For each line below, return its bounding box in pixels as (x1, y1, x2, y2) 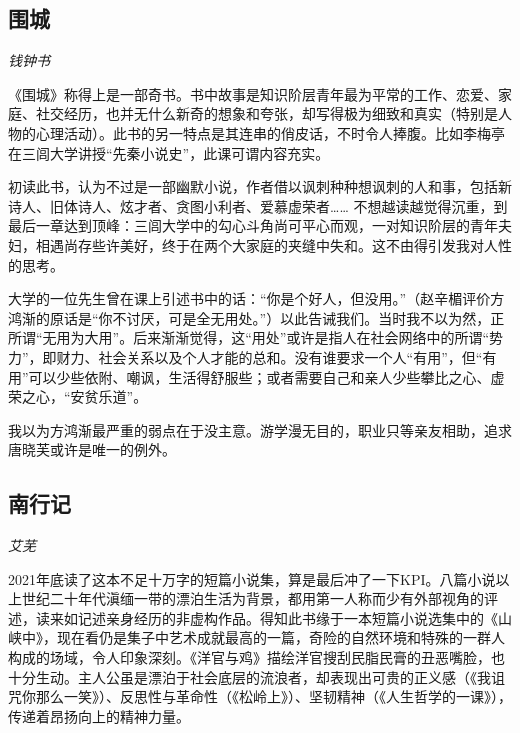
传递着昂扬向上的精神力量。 (8, 705, 190, 726)
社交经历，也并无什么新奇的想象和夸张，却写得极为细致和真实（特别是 (35, 103, 498, 124)
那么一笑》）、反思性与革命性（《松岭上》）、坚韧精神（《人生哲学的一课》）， (35, 686, 512, 707)
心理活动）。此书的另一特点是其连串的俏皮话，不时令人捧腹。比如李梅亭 (35, 122, 505, 143)
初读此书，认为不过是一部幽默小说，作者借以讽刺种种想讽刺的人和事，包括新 (8, 176, 512, 197)
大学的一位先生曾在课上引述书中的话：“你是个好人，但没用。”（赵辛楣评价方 (8, 288, 505, 309)
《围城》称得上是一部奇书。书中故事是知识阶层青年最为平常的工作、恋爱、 (8, 83, 498, 104)
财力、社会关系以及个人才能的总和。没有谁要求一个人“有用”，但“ (56, 346, 483, 367)
